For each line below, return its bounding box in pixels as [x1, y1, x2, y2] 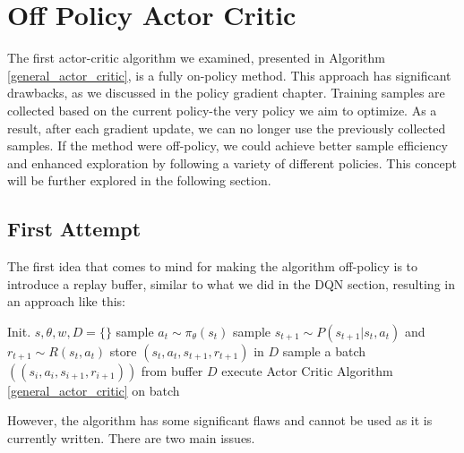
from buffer [141, 361, 203, 380]
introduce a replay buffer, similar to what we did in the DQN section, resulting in [7, 274, 455, 293]
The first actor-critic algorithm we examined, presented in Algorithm [7, 48, 385, 67]
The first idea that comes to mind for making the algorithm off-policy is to [7, 257, 418, 276]
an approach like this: [7, 292, 125, 311]
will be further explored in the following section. [7, 171, 271, 190]
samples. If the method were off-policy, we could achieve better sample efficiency [7, 136, 448, 155]
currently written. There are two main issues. [7, 429, 255, 448]
